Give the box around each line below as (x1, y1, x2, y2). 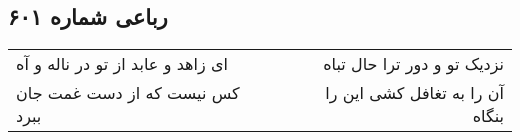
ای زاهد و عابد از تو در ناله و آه (16, 52, 229, 76)
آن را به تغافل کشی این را (325, 81, 504, 105)
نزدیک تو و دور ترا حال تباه (323, 52, 504, 76)
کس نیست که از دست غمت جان (16, 81, 240, 105)
